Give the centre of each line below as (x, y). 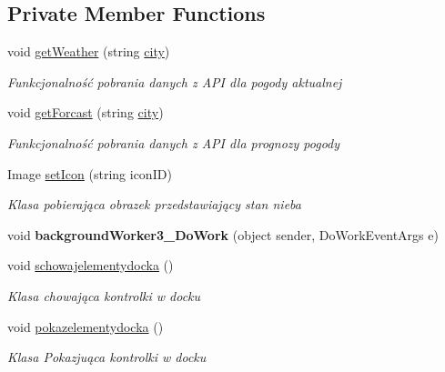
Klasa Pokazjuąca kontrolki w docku (107, 357)
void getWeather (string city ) (89, 51)
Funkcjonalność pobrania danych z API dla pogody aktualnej (175, 81)
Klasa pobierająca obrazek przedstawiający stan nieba (154, 204)
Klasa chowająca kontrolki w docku (104, 295)
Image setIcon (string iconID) (90, 173)
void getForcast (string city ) (86, 112)
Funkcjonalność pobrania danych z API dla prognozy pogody (174, 142)
